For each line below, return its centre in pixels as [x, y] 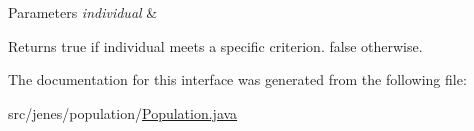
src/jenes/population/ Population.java [123, 112]
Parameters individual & [83, 12]
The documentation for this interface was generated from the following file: [237, 79]
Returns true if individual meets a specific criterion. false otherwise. [215, 45]
